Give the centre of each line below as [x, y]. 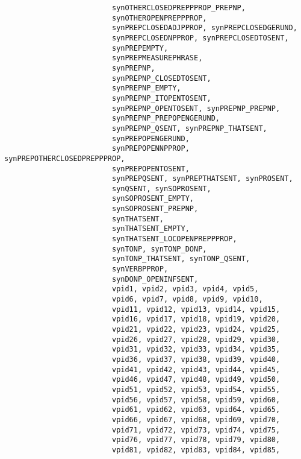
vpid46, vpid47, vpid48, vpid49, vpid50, [196, 380]
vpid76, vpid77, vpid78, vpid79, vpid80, [196, 440]
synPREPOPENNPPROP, [150, 149]
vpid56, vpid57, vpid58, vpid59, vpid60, [196, 400]
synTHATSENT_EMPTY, [150, 229]
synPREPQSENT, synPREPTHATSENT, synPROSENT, [202, 179]
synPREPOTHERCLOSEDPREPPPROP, [65, 158]
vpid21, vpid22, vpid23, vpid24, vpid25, [196, 329]
